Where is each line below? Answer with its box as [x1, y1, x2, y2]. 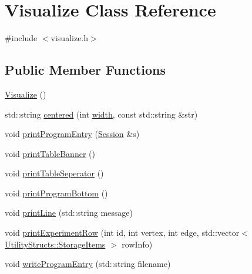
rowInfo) [122, 238, 153, 250]
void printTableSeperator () [5, 167, 104, 179]
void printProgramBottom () [5, 186, 108, 199]
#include [5, 32, 38, 44]
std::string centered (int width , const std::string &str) [5, 108, 198, 120]
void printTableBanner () [5, 147, 95, 159]
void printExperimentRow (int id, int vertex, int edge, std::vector [5, 226, 240, 239]
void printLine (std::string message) [5, 206, 133, 219]
